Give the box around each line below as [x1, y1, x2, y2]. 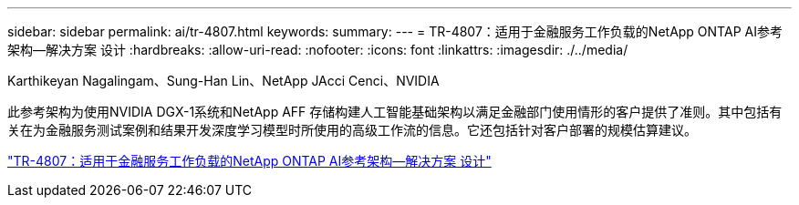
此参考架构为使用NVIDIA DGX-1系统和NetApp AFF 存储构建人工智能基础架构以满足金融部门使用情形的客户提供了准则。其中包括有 [7, 104, 783, 119]
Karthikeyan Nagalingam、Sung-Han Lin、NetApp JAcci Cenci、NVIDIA [7, 73, 440, 88]
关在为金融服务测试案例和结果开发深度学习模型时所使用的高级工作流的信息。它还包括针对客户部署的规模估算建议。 [7, 122, 697, 138]
